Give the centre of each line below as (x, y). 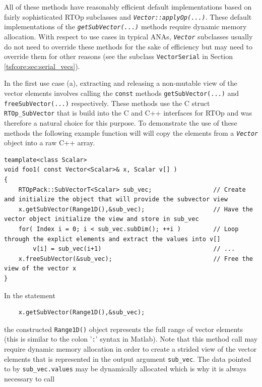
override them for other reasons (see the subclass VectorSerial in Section (119, 56)
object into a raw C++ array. (50, 143)
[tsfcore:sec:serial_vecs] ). (42, 66)
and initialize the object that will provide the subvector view (116, 200)
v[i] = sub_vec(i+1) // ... (134, 249)
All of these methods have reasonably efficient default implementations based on (128, 7)
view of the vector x (40, 269)
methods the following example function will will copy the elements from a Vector (131, 132)
